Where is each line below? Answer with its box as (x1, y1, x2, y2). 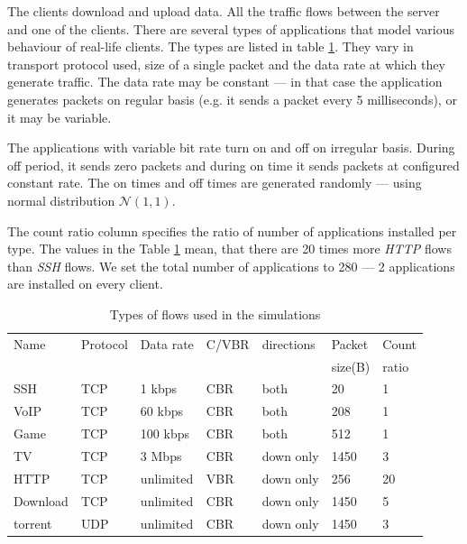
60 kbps (140, 401, 183, 420)
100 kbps (140, 424, 189, 443)
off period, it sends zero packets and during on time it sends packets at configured (7, 155, 460, 174)
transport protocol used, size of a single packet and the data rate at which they (7, 54, 445, 73)
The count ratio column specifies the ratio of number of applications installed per (7, 221, 457, 240)
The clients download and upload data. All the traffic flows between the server (7, 2, 440, 20)
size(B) (331, 356, 371, 375)
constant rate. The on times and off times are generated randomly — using (7, 173, 422, 192)
